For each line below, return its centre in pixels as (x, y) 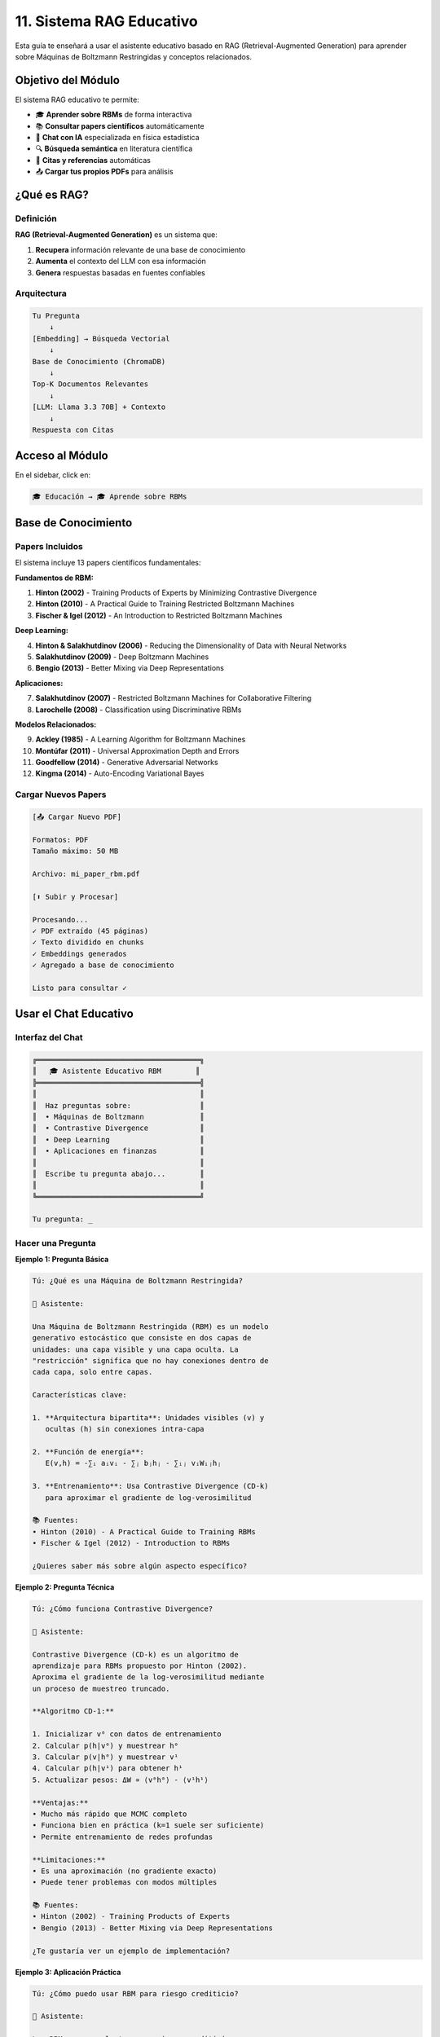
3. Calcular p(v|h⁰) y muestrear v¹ (106, 1757)
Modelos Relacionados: (56, 724)
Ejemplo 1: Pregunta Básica (62, 1260)
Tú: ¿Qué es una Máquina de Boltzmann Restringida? (138, 1281)
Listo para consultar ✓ (80, 988)
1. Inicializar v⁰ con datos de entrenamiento (127, 1734)
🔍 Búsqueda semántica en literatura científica (114, 149)
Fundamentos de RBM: (54, 578)
